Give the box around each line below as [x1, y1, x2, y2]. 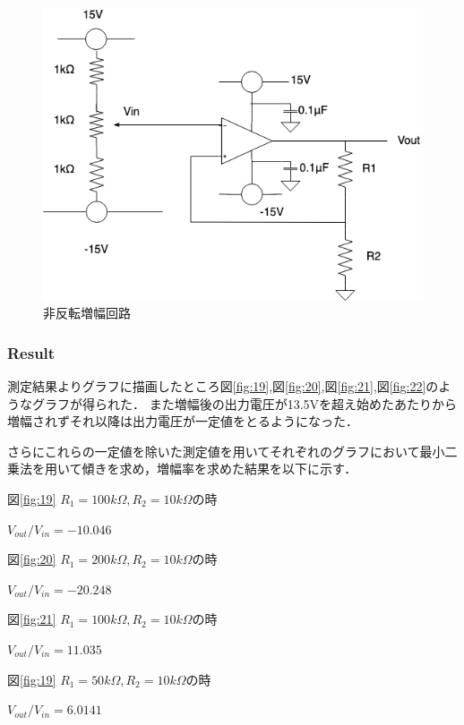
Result [7, 341, 56, 363]
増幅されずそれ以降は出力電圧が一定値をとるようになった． [7, 412, 358, 431]
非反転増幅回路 [43, 303, 131, 322]
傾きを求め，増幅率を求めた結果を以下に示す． [82, 459, 357, 478]
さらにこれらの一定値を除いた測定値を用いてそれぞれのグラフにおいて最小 [7, 441, 445, 460]
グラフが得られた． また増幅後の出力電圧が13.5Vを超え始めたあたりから [31, 394, 458, 413]
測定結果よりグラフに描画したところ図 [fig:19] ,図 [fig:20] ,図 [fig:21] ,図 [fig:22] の [7, 377, 439, 395]
